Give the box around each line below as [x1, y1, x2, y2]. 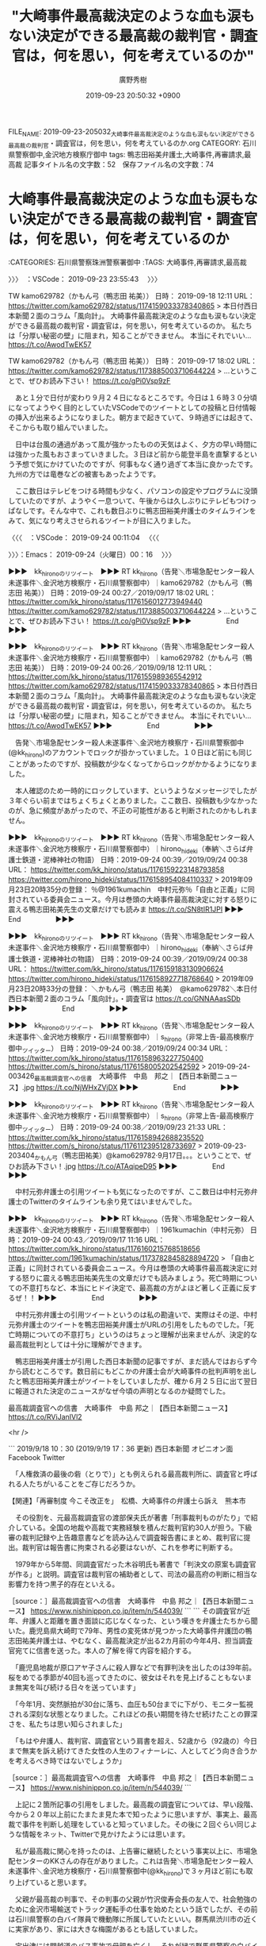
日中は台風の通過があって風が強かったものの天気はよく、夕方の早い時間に [14, 440, 258, 449]
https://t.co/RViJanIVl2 [8, 1412, 82, 1422]
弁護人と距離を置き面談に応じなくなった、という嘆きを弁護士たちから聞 [21, 1617, 258, 1626]
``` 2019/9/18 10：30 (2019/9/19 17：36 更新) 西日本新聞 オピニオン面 [8, 1444, 234, 1454]
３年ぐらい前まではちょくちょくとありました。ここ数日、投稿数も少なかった [8, 796, 258, 805]
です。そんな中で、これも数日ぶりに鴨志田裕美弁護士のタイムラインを [28, 506, 256, 516]
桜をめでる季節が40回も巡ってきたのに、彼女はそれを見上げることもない [8, 1673, 245, 1682]
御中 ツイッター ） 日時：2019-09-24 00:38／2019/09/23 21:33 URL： [8, 1122, 228, 1134]
